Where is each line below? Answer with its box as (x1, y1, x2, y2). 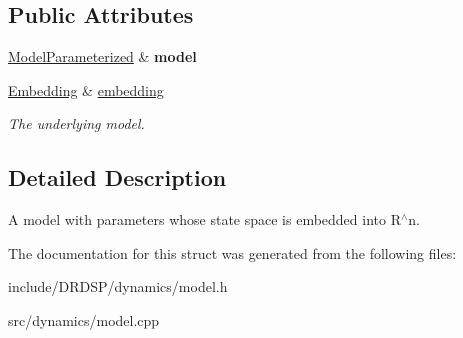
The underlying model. (8, 113, 145, 134)
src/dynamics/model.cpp (8, 309, 160, 330)
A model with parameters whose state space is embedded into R (8, 209, 401, 230)
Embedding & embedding (8, 79, 164, 100)
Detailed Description (8, 162, 227, 193)
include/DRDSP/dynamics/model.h (8, 276, 228, 297)
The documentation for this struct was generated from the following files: (8, 242, 457, 263)
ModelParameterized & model (8, 46, 197, 67)
